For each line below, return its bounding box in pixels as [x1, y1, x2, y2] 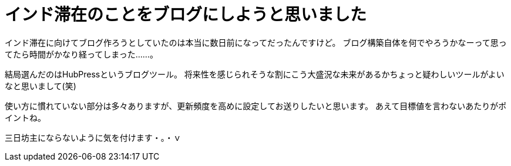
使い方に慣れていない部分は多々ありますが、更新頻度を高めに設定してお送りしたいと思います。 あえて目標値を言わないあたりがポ [5, 100, 507, 111]
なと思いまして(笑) [5, 80, 76, 91]
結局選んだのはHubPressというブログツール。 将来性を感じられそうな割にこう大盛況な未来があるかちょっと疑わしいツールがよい [5, 69, 505, 79]
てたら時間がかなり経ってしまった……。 [5, 49, 158, 59]
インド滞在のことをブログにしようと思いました [5, 5, 367, 25]
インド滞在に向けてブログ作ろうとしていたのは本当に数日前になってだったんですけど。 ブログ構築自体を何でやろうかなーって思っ [5, 37, 507, 48]
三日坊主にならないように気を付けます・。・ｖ [5, 132, 181, 143]
